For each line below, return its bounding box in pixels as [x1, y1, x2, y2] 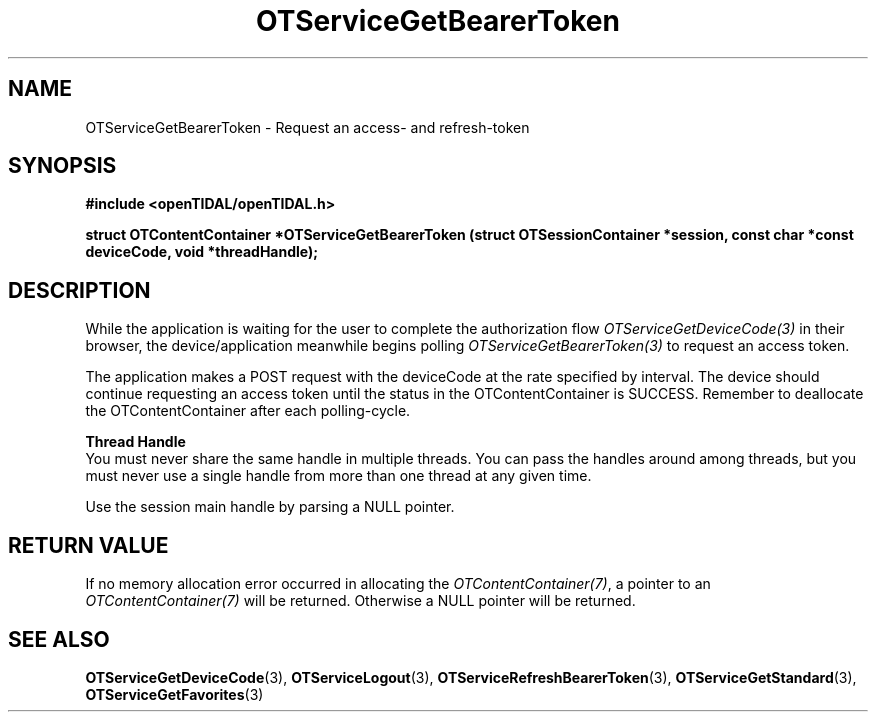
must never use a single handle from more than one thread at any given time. [85, 467, 592, 485]
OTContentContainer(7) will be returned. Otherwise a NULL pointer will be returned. [85, 592, 636, 610]
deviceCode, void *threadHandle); [85, 243, 319, 261]
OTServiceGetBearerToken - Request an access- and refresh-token [85, 118, 530, 136]
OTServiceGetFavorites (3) [85, 685, 264, 703]
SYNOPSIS [8, 153, 117, 179]
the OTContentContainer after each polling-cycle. [85, 402, 411, 420]
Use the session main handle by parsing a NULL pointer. [85, 498, 455, 516]
